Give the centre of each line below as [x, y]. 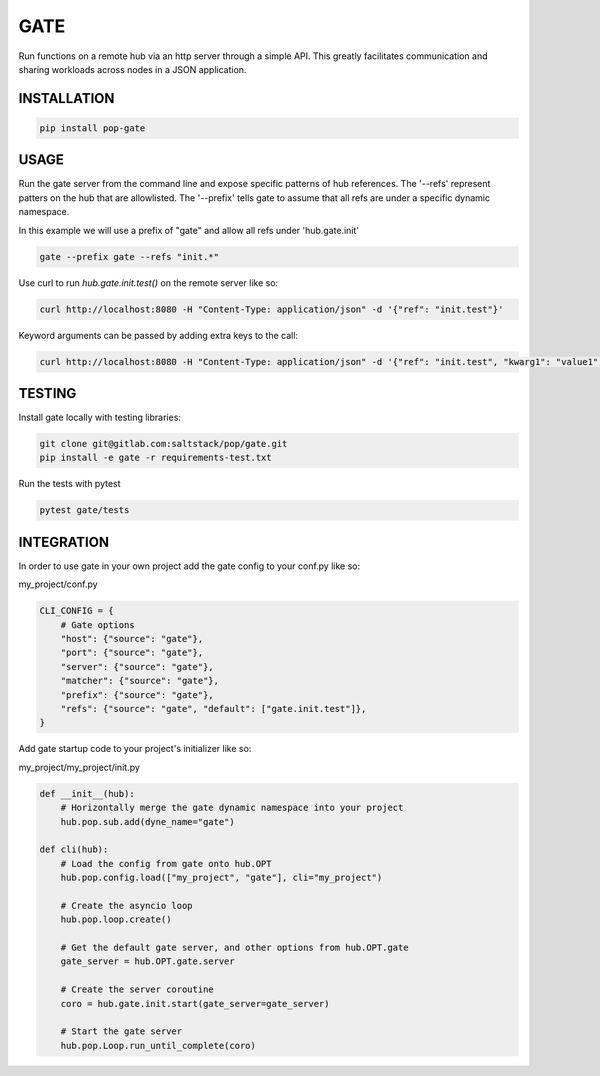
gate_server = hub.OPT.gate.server [147, 961]
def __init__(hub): [87, 793]
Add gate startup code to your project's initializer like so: [135, 749]
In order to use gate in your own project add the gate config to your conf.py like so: [189, 566]
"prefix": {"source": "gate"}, [137, 694]
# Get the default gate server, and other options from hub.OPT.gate [234, 948]
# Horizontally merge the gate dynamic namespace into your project [232, 808]
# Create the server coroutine [137, 989]
